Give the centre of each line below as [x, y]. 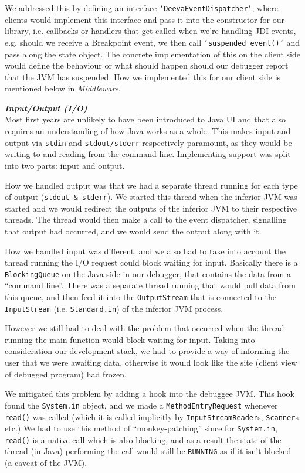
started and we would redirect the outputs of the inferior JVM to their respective [151, 208]
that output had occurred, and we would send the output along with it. [133, 231]
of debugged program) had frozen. [66, 374]
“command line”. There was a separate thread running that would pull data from [150, 285]
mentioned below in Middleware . [63, 88]
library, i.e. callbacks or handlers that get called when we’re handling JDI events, [150, 31]
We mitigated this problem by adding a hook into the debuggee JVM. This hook [150, 394]
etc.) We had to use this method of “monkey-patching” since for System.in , [141, 428]
